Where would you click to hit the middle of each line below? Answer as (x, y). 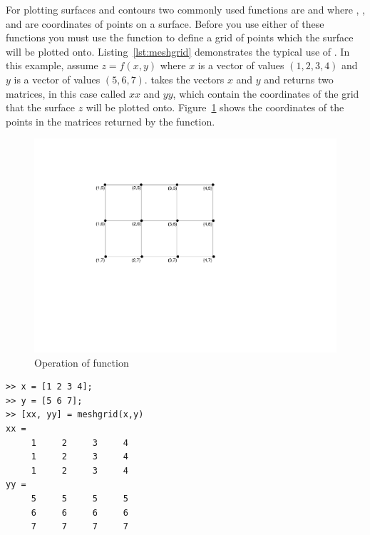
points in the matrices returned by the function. (111, 121)
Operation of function (82, 362)
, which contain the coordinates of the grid (266, 93)
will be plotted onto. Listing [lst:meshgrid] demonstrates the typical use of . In (178, 51)
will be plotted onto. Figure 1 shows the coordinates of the (215, 107)
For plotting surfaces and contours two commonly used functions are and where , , (185, 9)
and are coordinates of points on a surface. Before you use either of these (165, 23)
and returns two (299, 79)
